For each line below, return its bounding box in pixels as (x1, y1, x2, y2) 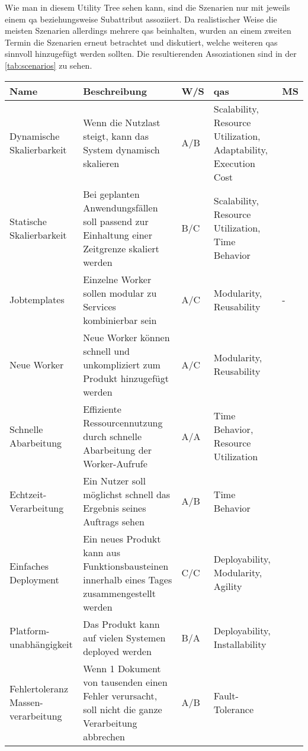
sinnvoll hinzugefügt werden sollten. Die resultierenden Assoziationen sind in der (5, 47, 297, 60)
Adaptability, (213, 142, 268, 156)
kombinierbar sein (83, 313, 157, 327)
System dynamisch (83, 142, 160, 156)
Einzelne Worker (83, 272, 152, 286)
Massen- (9, 695, 43, 710)
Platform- (9, 624, 50, 638)
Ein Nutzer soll (83, 473, 146, 487)
